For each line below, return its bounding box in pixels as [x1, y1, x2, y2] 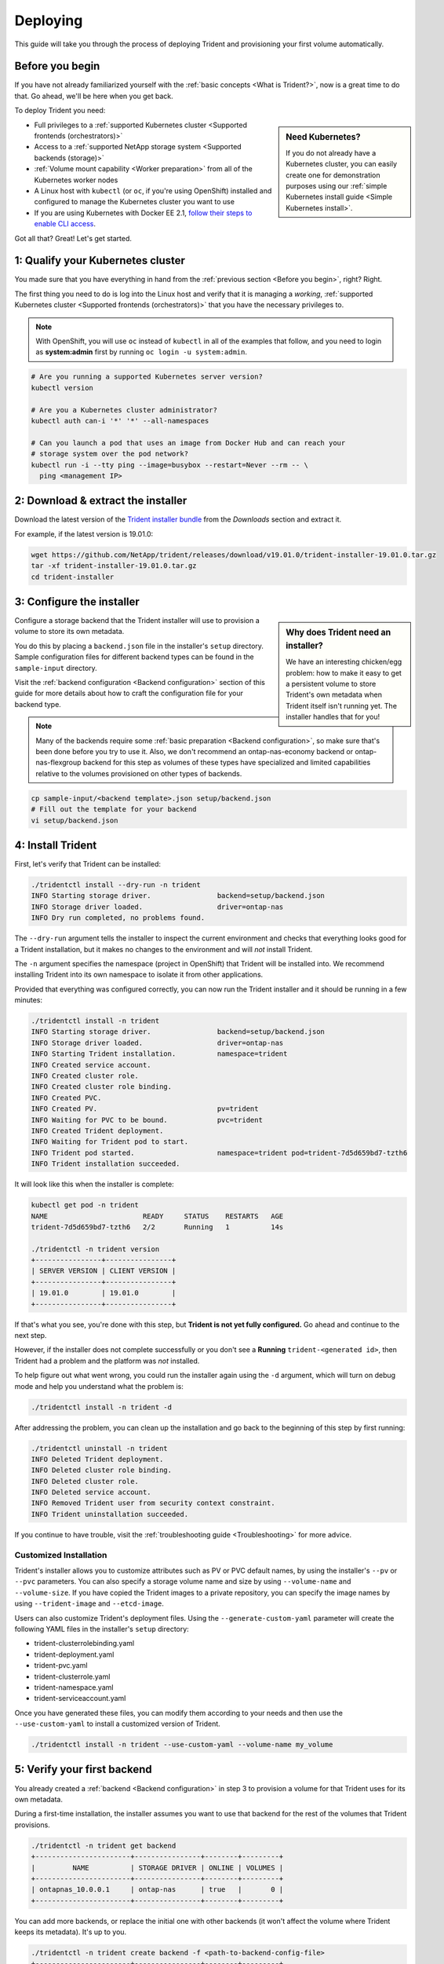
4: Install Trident [14, 838, 97, 852]
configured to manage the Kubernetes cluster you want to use [34, 197, 235, 207]
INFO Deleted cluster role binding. [31, 1466, 173, 1475]
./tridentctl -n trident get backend [31, 1841, 177, 1850]
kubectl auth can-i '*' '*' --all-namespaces [31, 416, 209, 425]
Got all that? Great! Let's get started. [14, 233, 133, 243]
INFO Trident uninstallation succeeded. [31, 1509, 188, 1519]
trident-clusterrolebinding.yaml [34, 1639, 135, 1648]
